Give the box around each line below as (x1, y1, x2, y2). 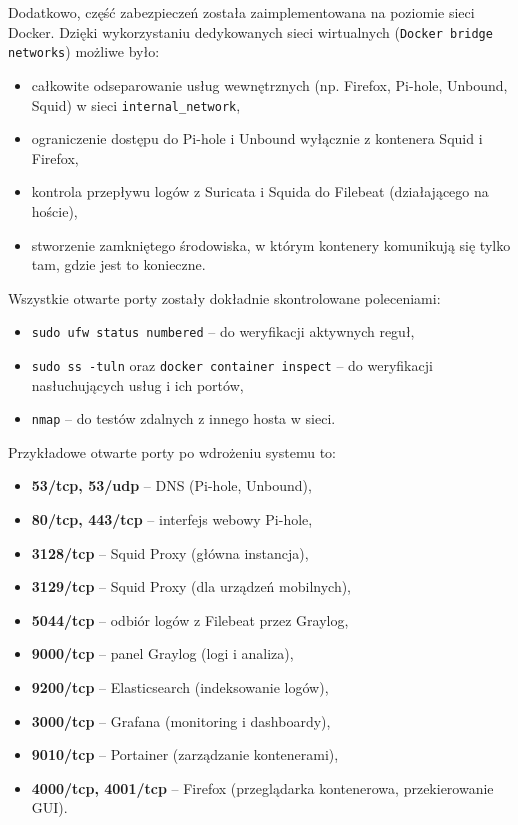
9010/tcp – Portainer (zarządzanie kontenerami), (31, 744, 339, 765)
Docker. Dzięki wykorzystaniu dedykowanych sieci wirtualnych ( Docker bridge (8, 21, 493, 42)
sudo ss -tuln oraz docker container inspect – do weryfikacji (31, 354, 433, 375)
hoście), (31, 200, 78, 221)
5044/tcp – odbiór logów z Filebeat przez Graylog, (31, 609, 349, 630)
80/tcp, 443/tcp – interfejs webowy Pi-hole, (31, 509, 313, 530)
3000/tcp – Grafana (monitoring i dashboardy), (31, 710, 331, 731)
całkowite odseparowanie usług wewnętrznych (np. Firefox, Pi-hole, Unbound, (31, 74, 508, 95)
